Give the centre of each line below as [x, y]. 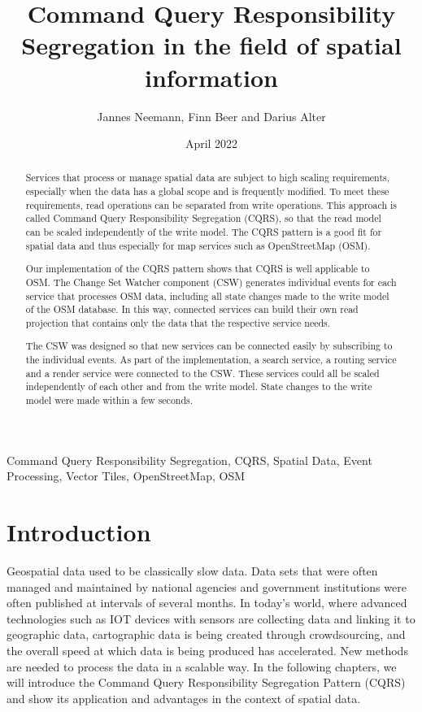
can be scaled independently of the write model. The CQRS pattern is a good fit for [204, 232]
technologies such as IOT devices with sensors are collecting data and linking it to [211, 618]
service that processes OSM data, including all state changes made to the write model [207, 295]
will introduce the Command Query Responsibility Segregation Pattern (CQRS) [206, 682]
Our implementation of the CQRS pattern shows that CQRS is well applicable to [198, 269]
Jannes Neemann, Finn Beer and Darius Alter [211, 116]
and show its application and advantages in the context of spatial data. [184, 698]
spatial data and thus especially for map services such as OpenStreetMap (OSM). [198, 245]
